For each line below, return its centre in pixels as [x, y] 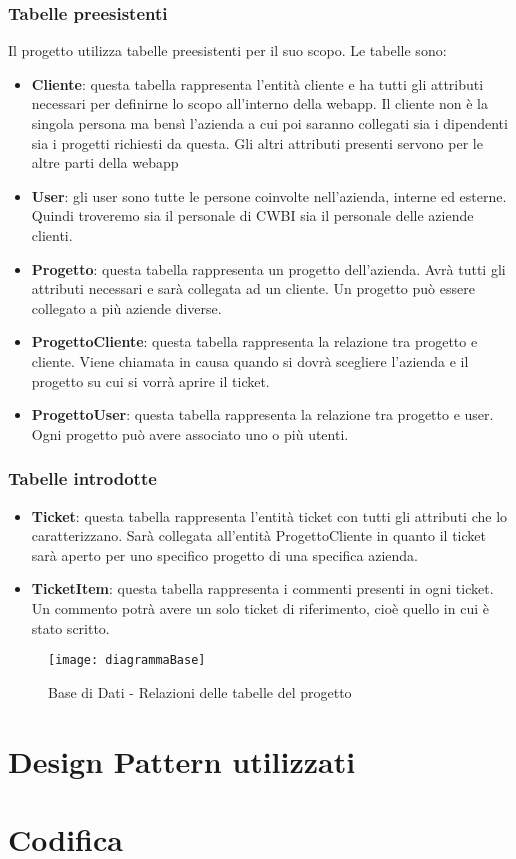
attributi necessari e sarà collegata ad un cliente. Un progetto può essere [253, 288]
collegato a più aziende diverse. [126, 307]
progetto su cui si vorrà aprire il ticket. [150, 380]
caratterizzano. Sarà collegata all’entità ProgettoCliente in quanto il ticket [258, 535]
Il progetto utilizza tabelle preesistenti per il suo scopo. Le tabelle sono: [227, 50]
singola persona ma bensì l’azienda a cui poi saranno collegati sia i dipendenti [269, 123]
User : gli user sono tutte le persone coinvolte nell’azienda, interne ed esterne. [269, 195]
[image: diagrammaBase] [127, 660]
